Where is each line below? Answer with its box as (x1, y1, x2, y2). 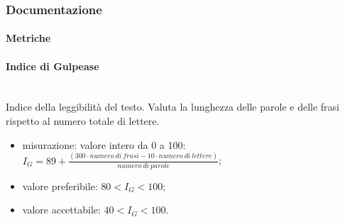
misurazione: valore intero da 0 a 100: (22, 137, 186, 152)
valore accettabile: (22, 202, 101, 217)
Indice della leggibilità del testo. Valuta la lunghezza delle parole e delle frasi (6, 99, 340, 114)
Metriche (6, 30, 51, 45)
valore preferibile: (22, 178, 98, 193)
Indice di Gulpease (6, 58, 99, 73)
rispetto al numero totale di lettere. (6, 113, 160, 128)
